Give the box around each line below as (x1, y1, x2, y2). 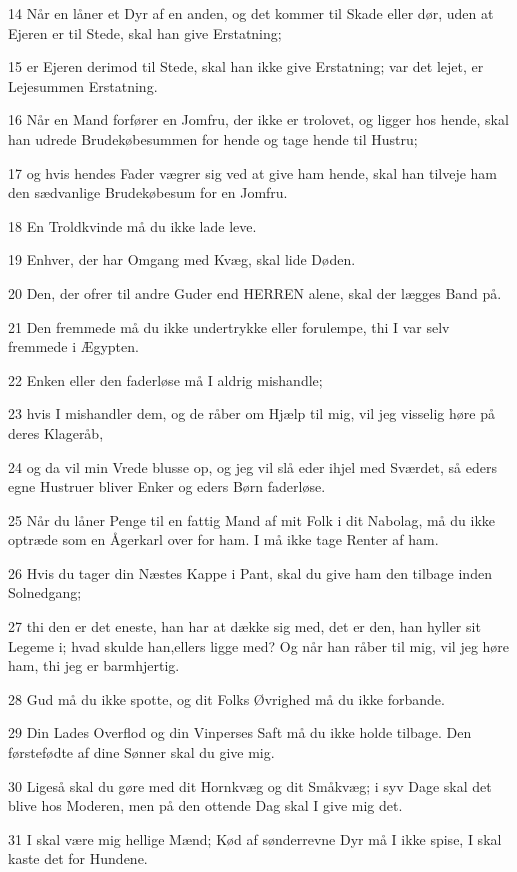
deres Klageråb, (8, 422, 104, 443)
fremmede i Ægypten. (8, 336, 139, 357)
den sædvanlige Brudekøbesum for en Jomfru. (8, 182, 288, 203)
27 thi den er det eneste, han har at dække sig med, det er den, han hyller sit (8, 616, 481, 637)
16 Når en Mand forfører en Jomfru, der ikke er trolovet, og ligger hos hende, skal (8, 109, 509, 130)
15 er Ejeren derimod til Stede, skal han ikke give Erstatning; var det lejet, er (8, 56, 484, 77)
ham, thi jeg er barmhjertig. (8, 655, 180, 676)
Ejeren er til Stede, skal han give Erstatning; (8, 22, 282, 43)
